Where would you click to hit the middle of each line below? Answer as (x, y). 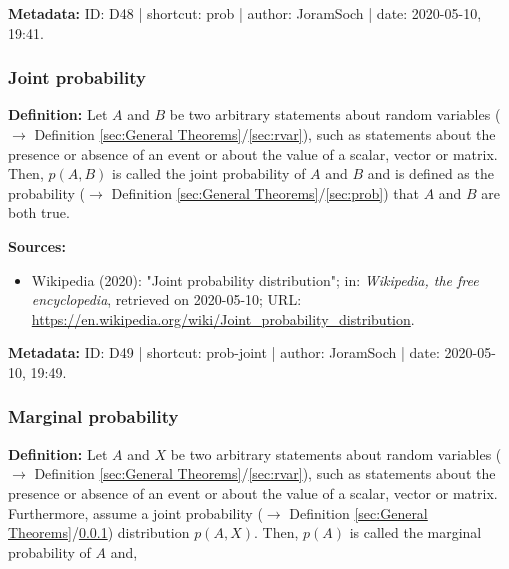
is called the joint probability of (209, 173)
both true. (39, 212)
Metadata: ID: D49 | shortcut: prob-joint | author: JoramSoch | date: (224, 352)
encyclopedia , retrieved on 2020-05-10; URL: (166, 299)
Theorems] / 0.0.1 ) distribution (99, 532)
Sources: (37, 245)
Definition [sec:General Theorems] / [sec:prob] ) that (265, 192)
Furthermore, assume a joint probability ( (135, 512)
